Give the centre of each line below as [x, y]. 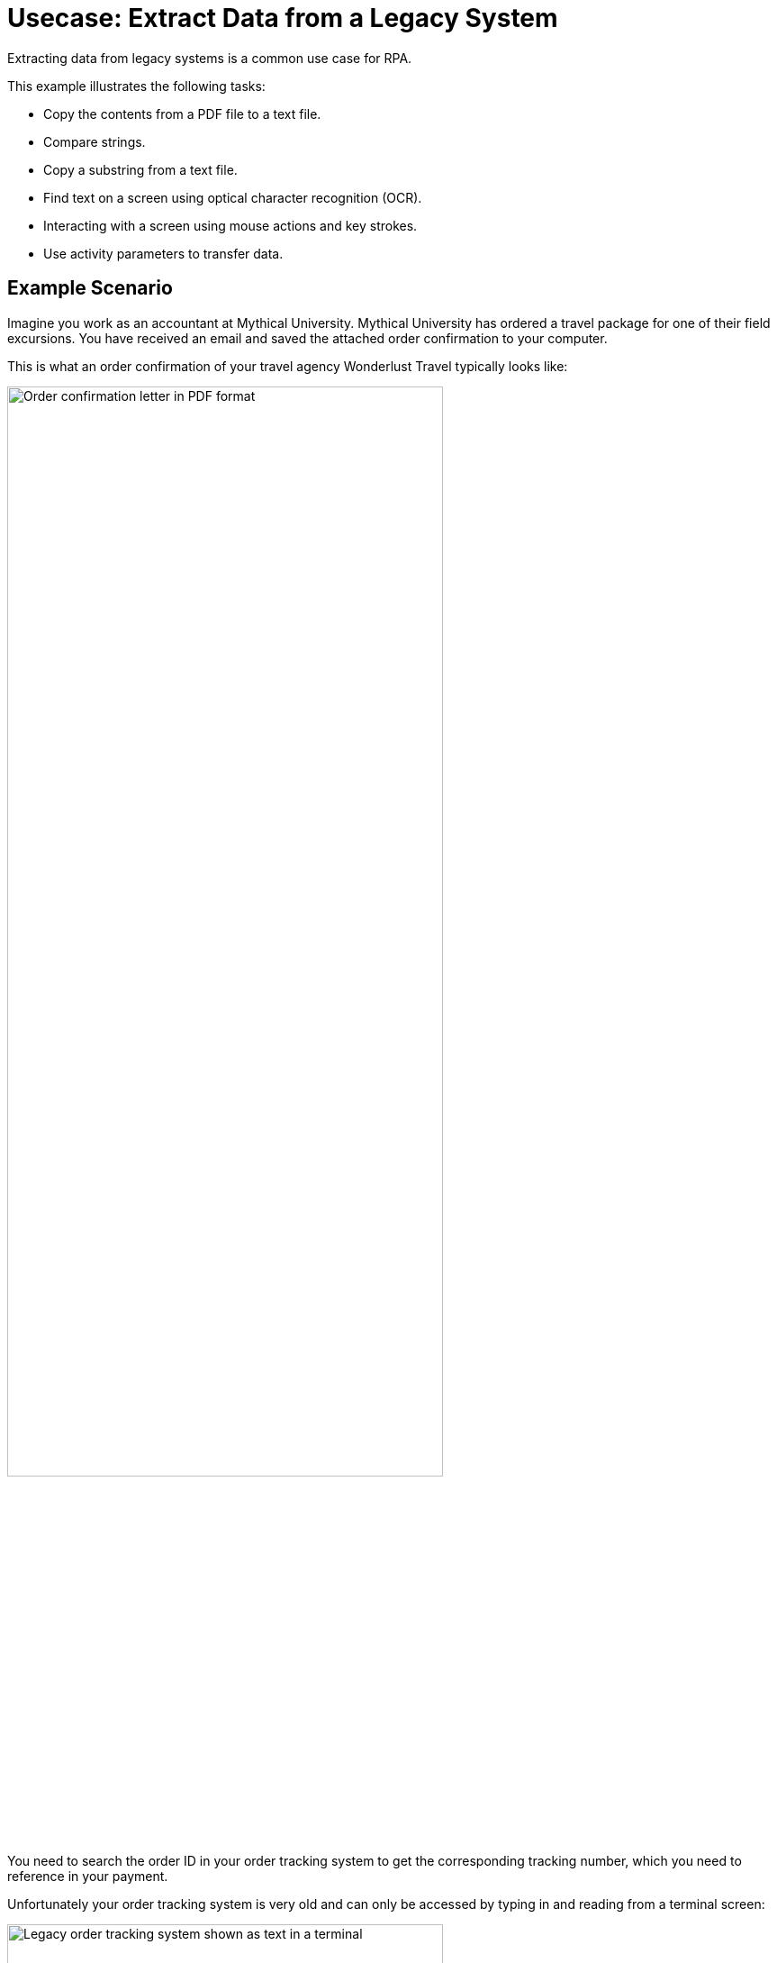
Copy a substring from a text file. [140, 169]
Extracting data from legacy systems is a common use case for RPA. [210, 58]
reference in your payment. [88, 1876]
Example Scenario [90, 288]
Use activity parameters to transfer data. [163, 253]
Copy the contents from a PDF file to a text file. [182, 114]
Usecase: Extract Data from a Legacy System [283, 18]
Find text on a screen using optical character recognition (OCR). [233, 197]
